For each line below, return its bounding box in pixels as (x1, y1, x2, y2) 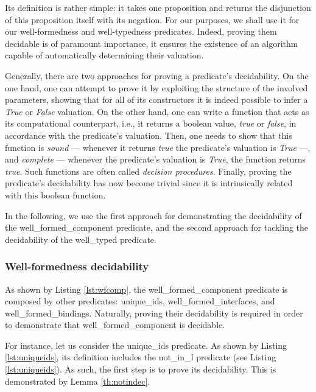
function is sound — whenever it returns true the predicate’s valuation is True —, (5, 141, 311, 153)
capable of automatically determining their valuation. (5, 49, 204, 61)
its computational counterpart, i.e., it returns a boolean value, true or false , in (5, 117, 297, 130)
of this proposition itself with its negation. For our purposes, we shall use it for (5, 13, 300, 26)
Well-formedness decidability (5, 259, 149, 274)
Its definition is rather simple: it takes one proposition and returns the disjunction (5, 1, 311, 13)
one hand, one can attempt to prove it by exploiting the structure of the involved (5, 81, 308, 94)
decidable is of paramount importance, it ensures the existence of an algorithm (5, 37, 298, 49)
